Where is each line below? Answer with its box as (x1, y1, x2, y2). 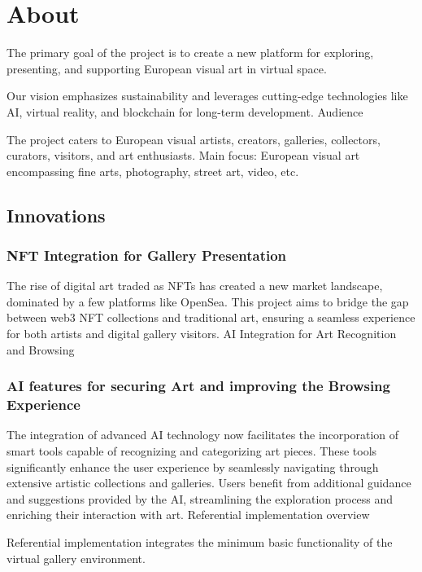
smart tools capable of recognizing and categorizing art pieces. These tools (7, 442, 377, 459)
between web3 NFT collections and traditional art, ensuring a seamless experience (7, 309, 415, 326)
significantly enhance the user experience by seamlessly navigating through (7, 458, 379, 475)
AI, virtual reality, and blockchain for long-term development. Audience (7, 103, 363, 120)
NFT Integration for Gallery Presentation (7, 244, 287, 265)
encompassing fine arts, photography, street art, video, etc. (7, 162, 299, 179)
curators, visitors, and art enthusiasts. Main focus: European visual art (7, 147, 360, 164)
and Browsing (7, 341, 75, 358)
